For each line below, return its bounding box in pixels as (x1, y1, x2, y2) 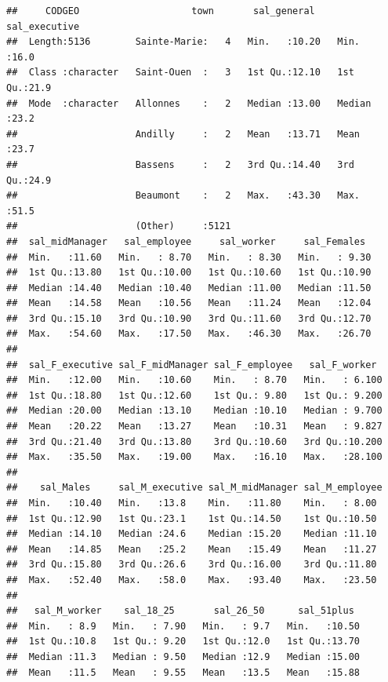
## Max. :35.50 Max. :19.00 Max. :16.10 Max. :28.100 (6, 451, 383, 463)
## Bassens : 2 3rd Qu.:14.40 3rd (6, 159, 354, 170)
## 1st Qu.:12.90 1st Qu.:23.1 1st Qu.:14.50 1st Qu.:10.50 (6, 512, 377, 524)
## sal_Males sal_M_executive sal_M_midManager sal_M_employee (6, 482, 383, 494)
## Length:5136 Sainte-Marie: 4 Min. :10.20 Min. (6, 36, 361, 48)
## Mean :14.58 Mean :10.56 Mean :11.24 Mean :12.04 (6, 297, 372, 309)
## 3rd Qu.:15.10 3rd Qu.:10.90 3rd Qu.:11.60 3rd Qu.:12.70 (6, 312, 372, 324)
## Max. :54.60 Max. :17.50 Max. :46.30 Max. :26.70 (6, 328, 372, 340)
